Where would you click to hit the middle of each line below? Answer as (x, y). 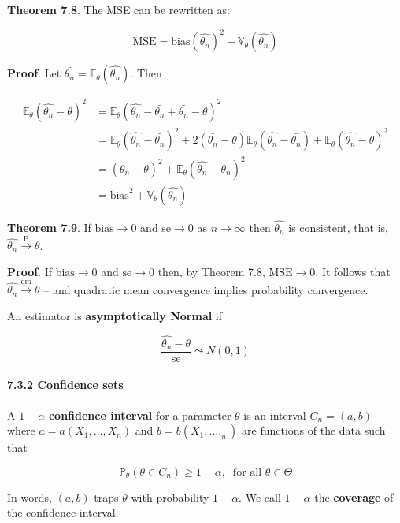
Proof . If (30, 271)
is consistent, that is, (338, 227)
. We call (260, 497)
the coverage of (354, 497)
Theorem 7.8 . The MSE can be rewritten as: (119, 9)
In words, (30, 497)
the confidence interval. (63, 512)
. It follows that (353, 271)
